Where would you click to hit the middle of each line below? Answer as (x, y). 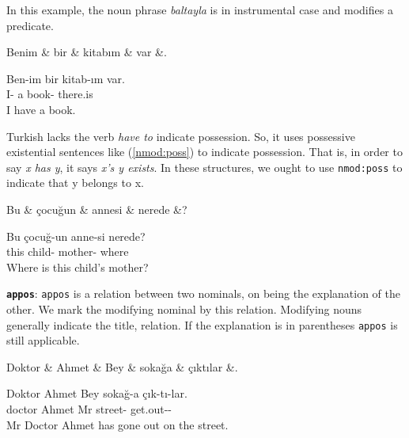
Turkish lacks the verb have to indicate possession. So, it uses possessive (181, 136)
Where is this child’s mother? (78, 267)
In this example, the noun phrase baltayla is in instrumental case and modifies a (200, 10)
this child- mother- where (68, 251)
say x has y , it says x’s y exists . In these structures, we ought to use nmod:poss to (204, 167)
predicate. (30, 25)
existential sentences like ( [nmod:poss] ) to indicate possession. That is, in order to (204, 152)
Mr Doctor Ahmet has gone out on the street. (117, 424)
